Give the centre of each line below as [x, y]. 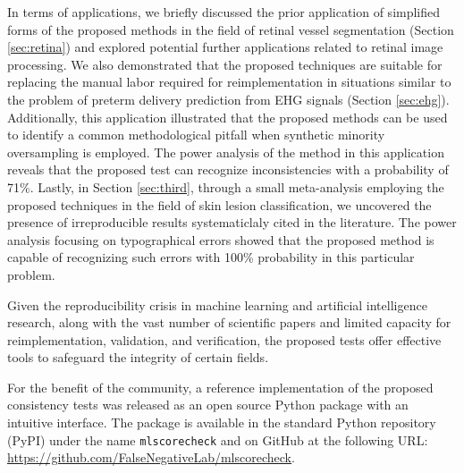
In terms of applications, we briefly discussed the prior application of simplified [224, 12]
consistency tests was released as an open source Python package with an [208, 405]
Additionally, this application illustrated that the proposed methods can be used [228, 117]
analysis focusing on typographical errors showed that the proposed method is [221, 239]
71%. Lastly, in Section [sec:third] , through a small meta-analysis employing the [226, 186]
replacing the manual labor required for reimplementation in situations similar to [229, 82]
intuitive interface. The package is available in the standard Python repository [222, 422]
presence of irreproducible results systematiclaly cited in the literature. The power [232, 222]
